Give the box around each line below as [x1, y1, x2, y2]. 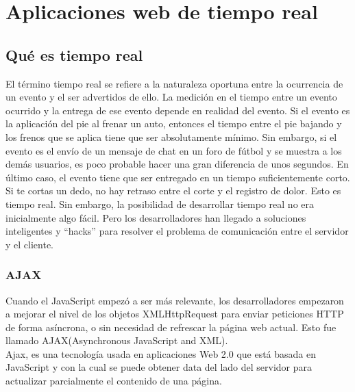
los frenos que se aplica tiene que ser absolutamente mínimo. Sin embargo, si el [5, 129, 337, 144]
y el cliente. [5, 237, 53, 251]
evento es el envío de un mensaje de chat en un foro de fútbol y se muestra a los [5, 143, 342, 157]
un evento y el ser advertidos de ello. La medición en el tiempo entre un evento [5, 90, 337, 104]
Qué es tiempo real [5, 44, 143, 65]
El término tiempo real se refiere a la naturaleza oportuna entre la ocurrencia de [5, 76, 343, 90]
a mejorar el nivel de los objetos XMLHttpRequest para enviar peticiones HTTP [5, 306, 344, 321]
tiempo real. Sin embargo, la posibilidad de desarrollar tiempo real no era [5, 196, 315, 211]
